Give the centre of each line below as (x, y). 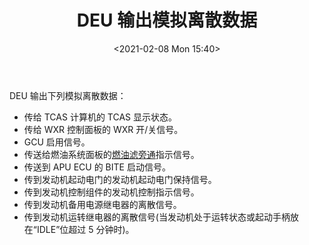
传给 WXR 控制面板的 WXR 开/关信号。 (103, 129)
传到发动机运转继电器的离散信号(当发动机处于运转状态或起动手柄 (157, 217)
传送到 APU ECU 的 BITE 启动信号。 (97, 167)
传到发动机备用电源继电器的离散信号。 (102, 204)
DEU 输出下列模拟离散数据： (68, 95)
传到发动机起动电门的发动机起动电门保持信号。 (120, 179)
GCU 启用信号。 (57, 142)
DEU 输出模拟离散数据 (167, 20)
